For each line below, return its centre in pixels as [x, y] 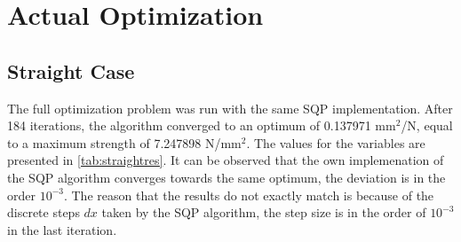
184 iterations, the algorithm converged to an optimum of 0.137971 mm [202, 125]
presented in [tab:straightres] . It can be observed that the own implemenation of [226, 160]
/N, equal [427, 125]
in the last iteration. [62, 229]
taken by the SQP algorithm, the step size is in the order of [264, 212]
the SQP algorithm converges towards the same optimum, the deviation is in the [227, 177]
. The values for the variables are [336, 142]
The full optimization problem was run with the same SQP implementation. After [230, 108]
